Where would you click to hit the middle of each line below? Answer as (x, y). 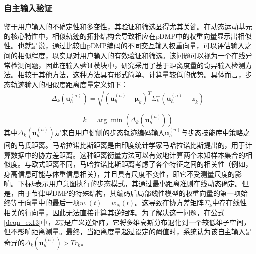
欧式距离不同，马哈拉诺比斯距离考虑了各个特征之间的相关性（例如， (142, 164)
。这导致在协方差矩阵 (170, 203)
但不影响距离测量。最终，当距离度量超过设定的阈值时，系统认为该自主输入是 (128, 232)
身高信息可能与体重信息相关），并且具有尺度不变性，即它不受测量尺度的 (119, 174)
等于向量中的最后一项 (45, 203)
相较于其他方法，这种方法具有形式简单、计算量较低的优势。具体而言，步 (135, 75)
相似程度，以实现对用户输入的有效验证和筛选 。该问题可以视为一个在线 (131, 55)
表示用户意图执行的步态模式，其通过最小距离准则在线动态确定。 (139, 183)
